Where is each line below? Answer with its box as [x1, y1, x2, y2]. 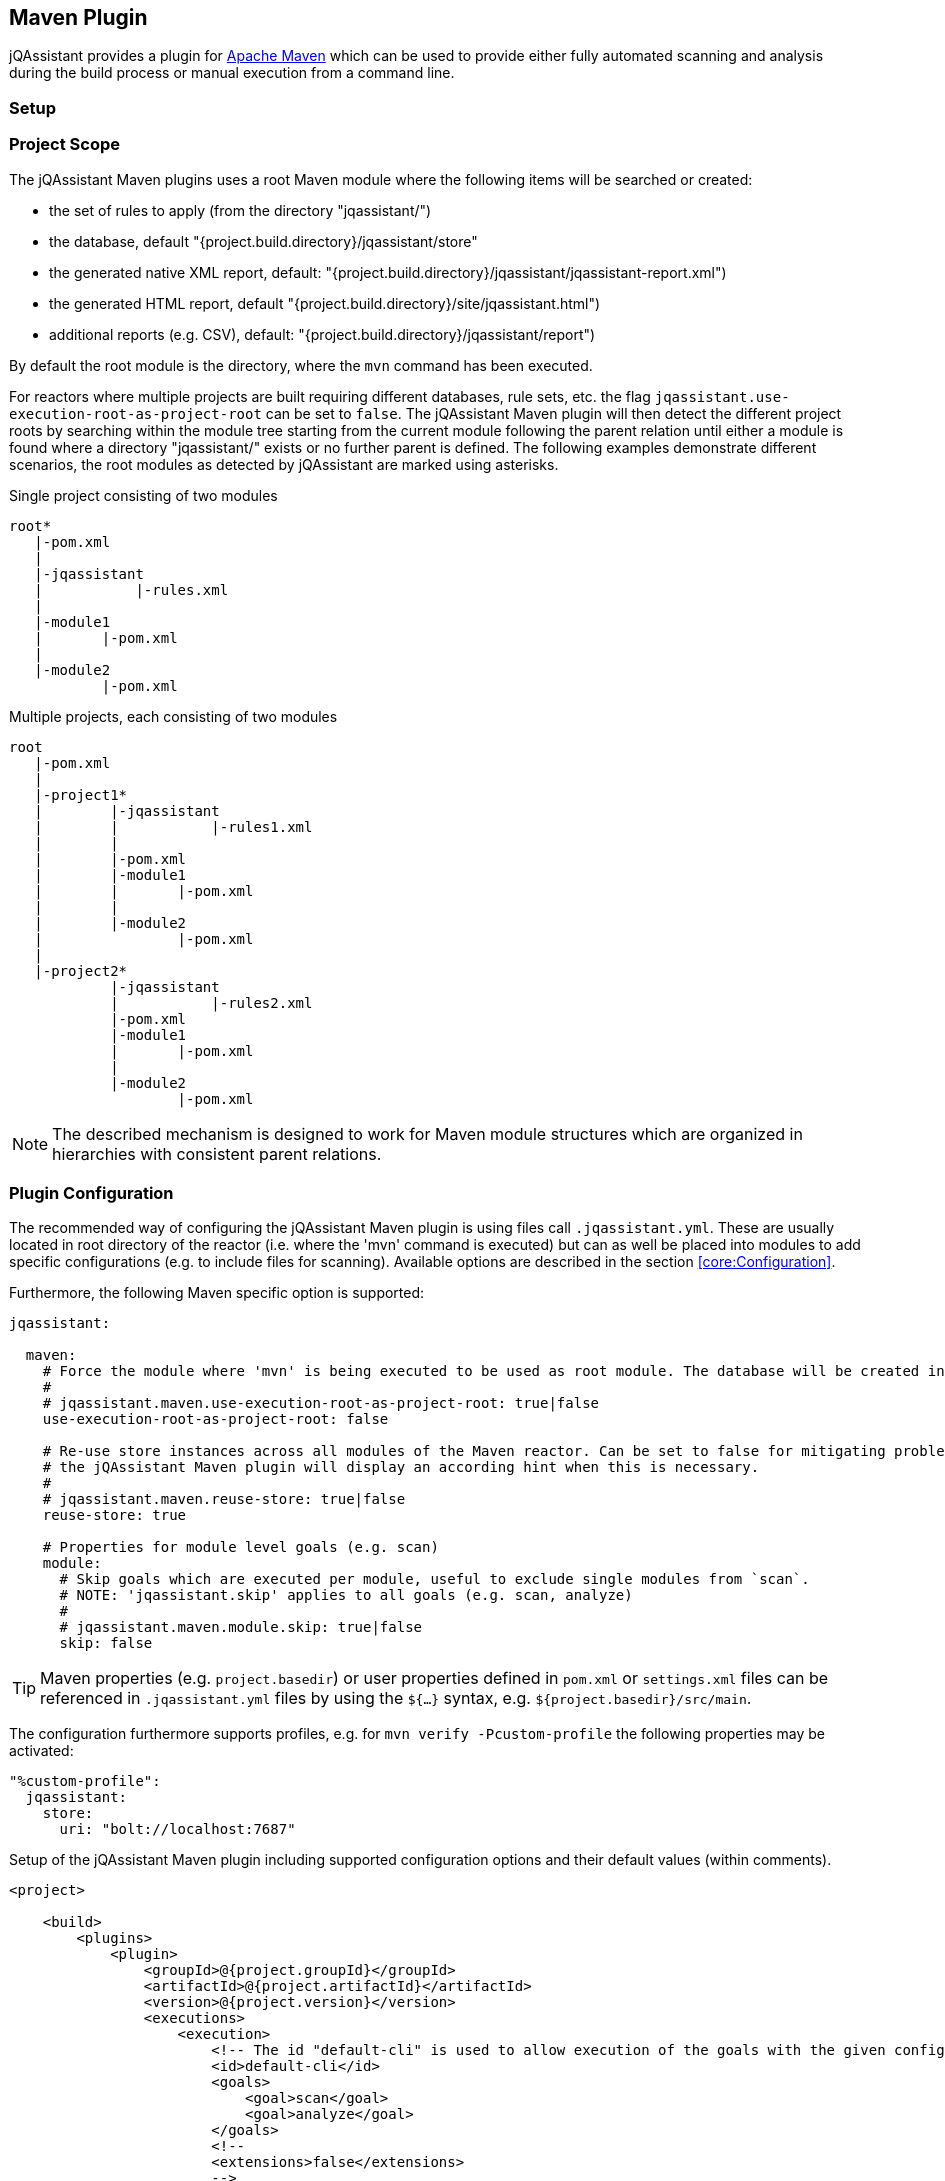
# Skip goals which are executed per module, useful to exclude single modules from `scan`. [59, 1571, 810, 1588]
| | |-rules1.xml [34, 818, 313, 835]
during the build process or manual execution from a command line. [9, 64, 455, 82]
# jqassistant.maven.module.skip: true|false [59, 1619, 423, 1636]
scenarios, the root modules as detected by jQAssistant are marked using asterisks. [9, 455, 559, 473]
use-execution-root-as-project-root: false [42, 1411, 389, 1428]
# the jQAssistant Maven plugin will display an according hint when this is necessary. [42, 1459, 760, 1476]
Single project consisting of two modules [9, 486, 278, 504]
